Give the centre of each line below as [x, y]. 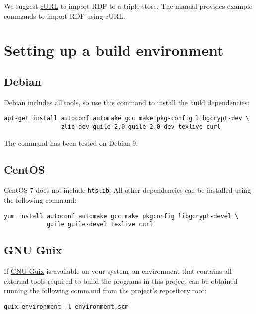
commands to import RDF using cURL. [64, 16]
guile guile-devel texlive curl [100, 224]
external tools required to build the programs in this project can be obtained [121, 280]
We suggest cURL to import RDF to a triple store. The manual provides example [128, 6]
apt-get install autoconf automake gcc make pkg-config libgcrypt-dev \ [127, 118]
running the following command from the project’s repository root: [105, 290]
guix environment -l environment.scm [66, 307]
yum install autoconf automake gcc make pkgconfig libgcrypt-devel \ [121, 216]
